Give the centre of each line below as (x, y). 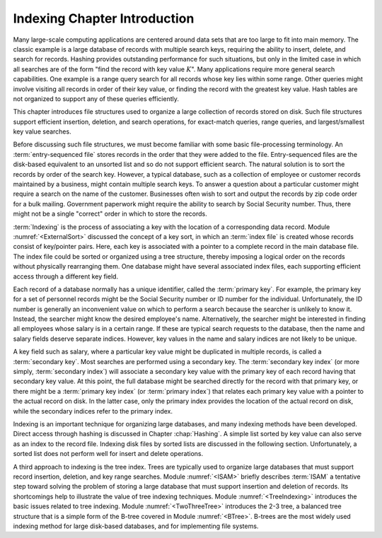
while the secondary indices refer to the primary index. (93, 411)
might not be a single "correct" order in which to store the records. (110, 214)
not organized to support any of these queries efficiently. (96, 98)
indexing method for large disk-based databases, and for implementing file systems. (136, 526)
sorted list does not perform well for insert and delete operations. (108, 454)
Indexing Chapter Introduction (104, 18)
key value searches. (42, 131)
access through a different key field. (66, 276)
